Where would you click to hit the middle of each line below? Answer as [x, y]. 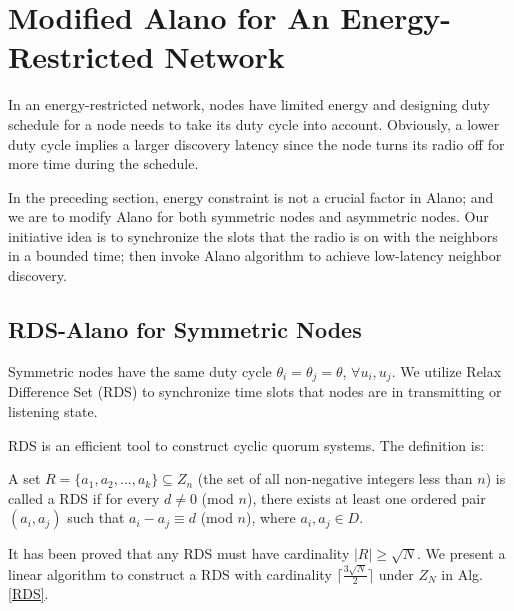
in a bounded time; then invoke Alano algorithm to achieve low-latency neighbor [255, 255]
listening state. [53, 410]
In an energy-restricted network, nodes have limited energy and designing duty [249, 104]
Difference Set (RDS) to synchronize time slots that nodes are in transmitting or [255, 391]
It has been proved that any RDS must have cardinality [179, 553]
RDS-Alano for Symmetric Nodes [185, 329]
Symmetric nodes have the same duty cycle [140, 370]
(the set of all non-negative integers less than [335, 478]
